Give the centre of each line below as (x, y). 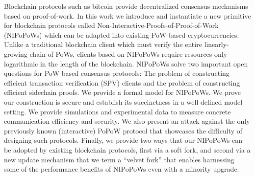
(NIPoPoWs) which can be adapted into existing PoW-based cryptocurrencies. (122, 34)
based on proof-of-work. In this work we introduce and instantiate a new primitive (127, 15)
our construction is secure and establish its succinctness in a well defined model (123, 101)
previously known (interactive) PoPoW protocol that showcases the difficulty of (123, 130)
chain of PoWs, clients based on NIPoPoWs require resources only (128, 54)
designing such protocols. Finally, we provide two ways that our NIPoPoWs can (123, 140)
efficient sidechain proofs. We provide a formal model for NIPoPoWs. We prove (123, 92)
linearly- (217, 44)
